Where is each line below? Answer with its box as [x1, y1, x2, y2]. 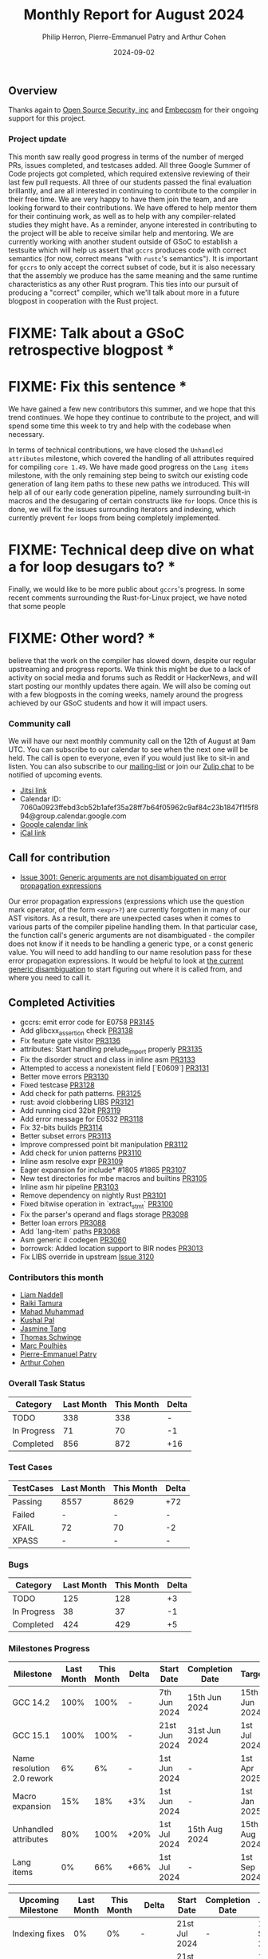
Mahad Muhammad [19, 1307, 84, 1317]
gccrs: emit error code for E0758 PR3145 [19, 1017, 155, 1027]
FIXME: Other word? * [8, 629, 156, 647]
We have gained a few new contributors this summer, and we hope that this [8, 403, 256, 413]
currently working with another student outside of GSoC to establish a [8, 236, 238, 246]
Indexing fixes [12, 1928, 65, 1939]
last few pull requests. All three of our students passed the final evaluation [8, 177, 252, 187]
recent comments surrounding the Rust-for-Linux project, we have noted [8, 593, 247, 602]
